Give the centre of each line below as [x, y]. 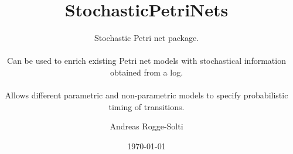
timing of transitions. [146, 106]
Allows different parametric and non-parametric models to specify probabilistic [146, 95]
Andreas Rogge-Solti [146, 126]
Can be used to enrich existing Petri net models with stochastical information [146, 61]
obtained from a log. [146, 72]
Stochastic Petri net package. [146, 38]
